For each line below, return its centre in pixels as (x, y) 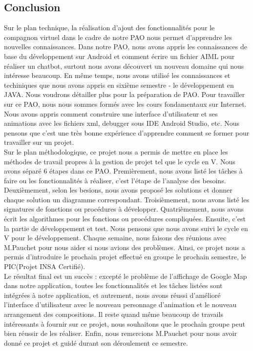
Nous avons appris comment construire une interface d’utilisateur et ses (111, 113)
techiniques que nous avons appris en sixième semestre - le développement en (119, 85)
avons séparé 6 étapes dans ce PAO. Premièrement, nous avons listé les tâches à (123, 171)
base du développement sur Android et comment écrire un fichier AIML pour (119, 56)
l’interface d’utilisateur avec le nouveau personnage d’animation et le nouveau (120, 304)
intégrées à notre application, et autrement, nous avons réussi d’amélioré (112, 295)
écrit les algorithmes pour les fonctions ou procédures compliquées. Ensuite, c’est (125, 219)
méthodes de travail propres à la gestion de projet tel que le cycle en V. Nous (120, 161)
